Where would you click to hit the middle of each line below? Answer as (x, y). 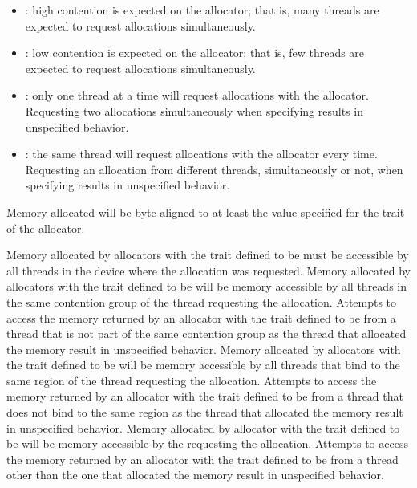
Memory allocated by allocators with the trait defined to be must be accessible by (208, 255)
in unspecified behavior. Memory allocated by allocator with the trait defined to (203, 427)
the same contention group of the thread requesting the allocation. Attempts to (202, 301)
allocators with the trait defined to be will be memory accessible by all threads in (206, 286)
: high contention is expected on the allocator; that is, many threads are (202, 10)
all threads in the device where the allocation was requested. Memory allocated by (208, 270)
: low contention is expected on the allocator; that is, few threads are (195, 53)
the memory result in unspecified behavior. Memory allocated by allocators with (204, 349)
